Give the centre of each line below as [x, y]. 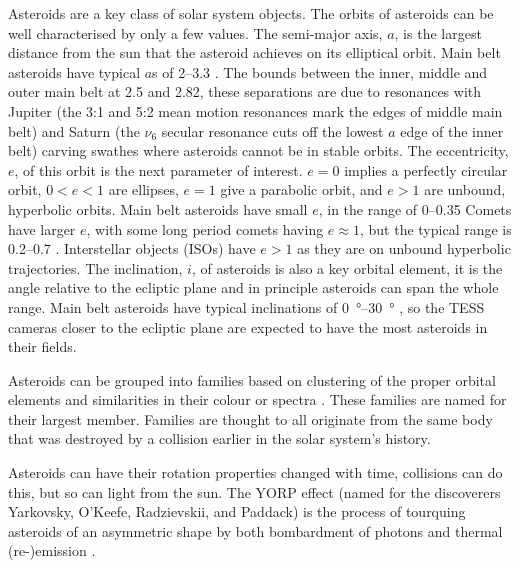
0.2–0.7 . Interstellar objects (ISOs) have [132, 248]
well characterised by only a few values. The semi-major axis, [195, 32]
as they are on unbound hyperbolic [404, 248]
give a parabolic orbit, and [301, 189]
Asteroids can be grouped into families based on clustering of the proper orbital [252, 379]
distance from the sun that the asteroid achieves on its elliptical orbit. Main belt [254, 52]
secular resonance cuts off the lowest [272, 130]
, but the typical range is [435, 228]
